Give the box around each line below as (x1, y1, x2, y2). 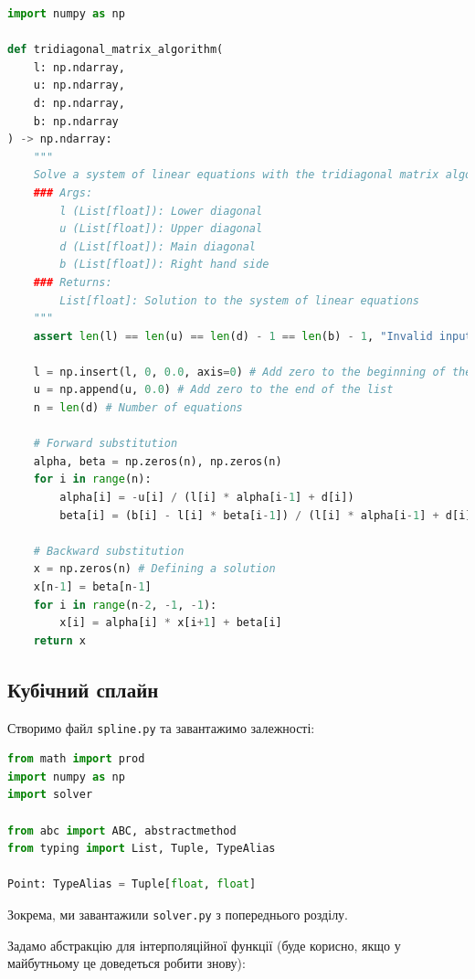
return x (33, 633, 86, 647)
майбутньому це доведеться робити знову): (7, 953, 246, 973)
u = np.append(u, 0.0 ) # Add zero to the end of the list (33, 383, 394, 397)
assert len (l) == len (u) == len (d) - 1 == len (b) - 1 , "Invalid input (33, 329, 472, 343)
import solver (7, 788, 93, 802)
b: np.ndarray (33, 114, 119, 128)
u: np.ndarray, (33, 79, 125, 92)
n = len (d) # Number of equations (33, 401, 243, 415)
